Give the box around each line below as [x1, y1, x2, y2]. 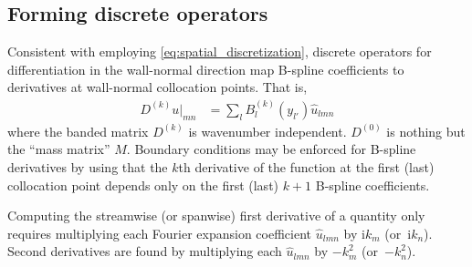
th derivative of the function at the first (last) [178, 158, 435, 177]
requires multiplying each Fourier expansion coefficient [7, 223, 312, 242]
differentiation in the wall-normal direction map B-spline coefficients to [7, 59, 404, 78]
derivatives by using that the [7, 158, 168, 177]
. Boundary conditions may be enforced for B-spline [126, 139, 416, 159]
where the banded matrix [7, 121, 149, 140]
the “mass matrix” [7, 139, 110, 159]
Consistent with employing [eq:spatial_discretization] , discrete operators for [7, 42, 432, 61]
